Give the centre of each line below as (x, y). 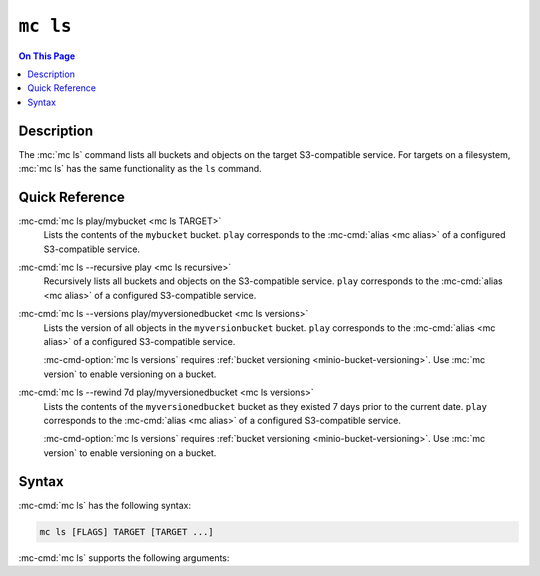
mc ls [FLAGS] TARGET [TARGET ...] (126, 531)
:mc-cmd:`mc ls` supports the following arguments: (124, 557)
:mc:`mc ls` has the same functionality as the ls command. (140, 169)
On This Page (47, 56)
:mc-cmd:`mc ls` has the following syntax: (105, 505)
